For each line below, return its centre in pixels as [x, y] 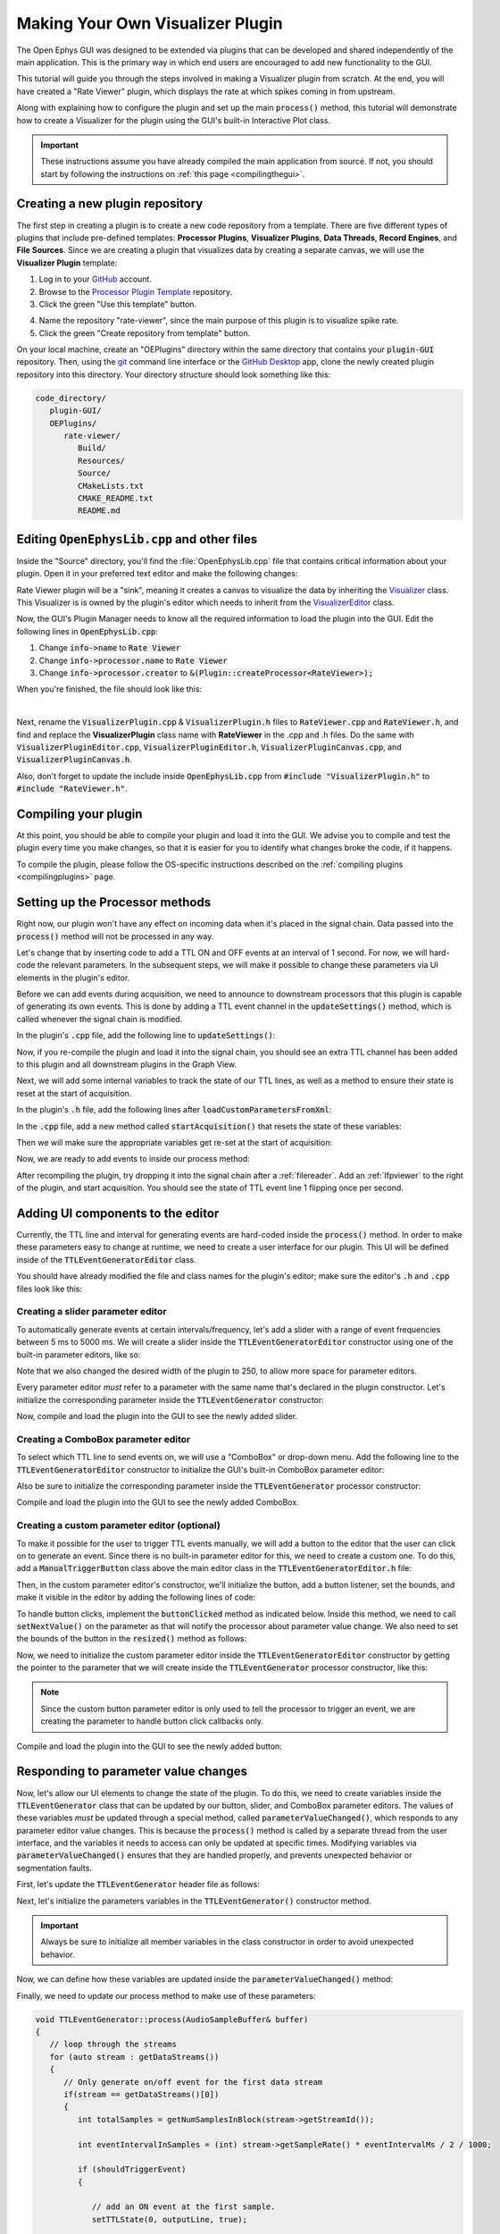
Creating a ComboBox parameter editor [104, 1439]
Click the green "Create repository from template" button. [145, 333]
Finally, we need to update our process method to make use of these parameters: [166, 1995]
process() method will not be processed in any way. [115, 936]
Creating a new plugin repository [110, 204]
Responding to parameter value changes [132, 1772]
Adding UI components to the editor [118, 1213]
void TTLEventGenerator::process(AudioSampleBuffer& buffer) [172, 2019]
